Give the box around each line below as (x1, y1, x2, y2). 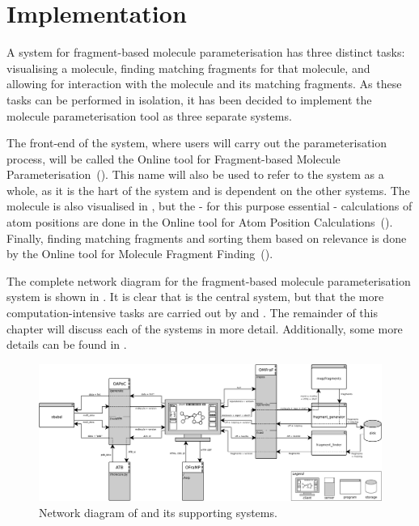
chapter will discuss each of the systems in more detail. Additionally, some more (6, 320, 403, 337)
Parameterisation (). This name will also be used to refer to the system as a (6, 166, 384, 183)
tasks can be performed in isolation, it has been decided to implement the (6, 91, 372, 108)
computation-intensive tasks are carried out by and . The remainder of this (6, 304, 379, 321)
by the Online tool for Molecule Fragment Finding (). (6, 245, 273, 262)
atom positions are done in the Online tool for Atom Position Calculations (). (6, 214, 393, 231)
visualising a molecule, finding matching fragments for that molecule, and (6, 59, 370, 76)
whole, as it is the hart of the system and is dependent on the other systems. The (6, 181, 410, 198)
